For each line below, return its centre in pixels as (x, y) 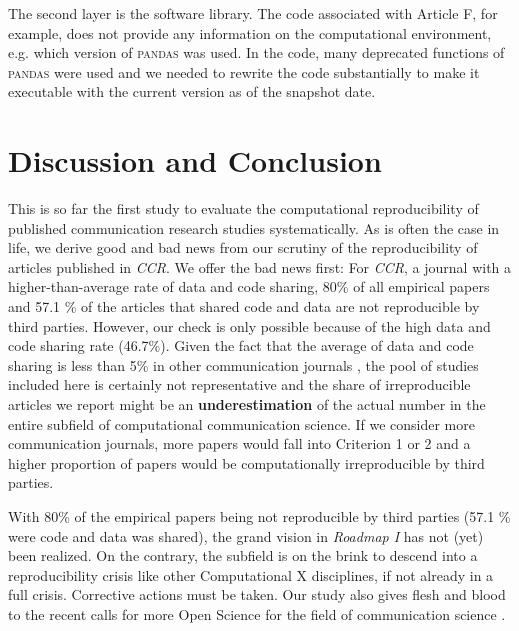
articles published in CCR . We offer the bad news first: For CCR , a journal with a (260, 266)
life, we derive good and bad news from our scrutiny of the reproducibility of (243, 247)
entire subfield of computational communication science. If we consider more (241, 423)
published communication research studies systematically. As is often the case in (254, 227)
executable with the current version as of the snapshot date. (192, 91)
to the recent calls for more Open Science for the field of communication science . (257, 613)
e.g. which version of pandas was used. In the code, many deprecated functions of (256, 52)
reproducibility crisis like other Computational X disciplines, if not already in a (251, 574)
